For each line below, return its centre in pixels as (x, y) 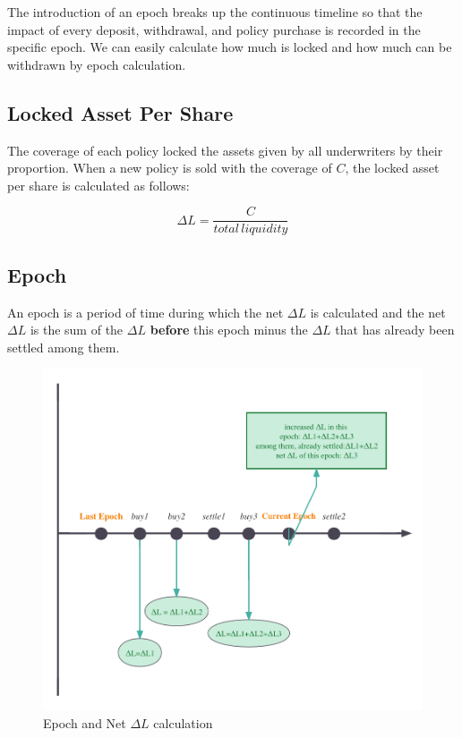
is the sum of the (77, 330)
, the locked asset (392, 168)
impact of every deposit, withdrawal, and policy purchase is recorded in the (214, 29)
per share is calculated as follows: (98, 185)
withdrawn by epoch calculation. (97, 64)
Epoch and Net (85, 722)
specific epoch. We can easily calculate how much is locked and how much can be (230, 47)
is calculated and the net (378, 312)
